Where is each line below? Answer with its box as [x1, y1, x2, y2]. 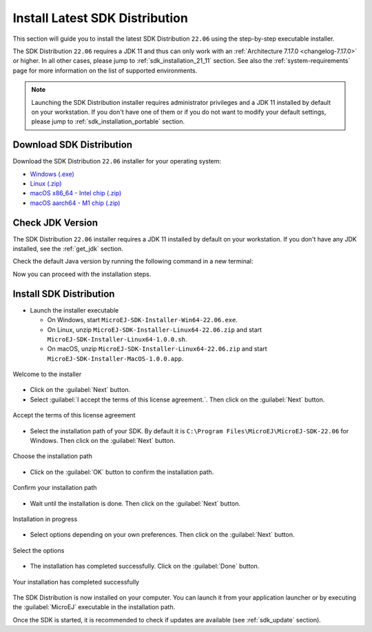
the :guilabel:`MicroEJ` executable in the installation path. [12, 603, 176, 611]
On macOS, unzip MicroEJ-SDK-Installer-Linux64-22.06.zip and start [47, 345, 268, 353]
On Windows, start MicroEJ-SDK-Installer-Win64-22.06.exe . [47, 316, 238, 324]
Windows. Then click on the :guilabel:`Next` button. [30, 437, 176, 445]
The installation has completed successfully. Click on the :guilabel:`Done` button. [30, 562, 260, 571]
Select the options [12, 546, 65, 555]
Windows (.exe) [30, 170, 75, 178]
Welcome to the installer [12, 370, 82, 379]
